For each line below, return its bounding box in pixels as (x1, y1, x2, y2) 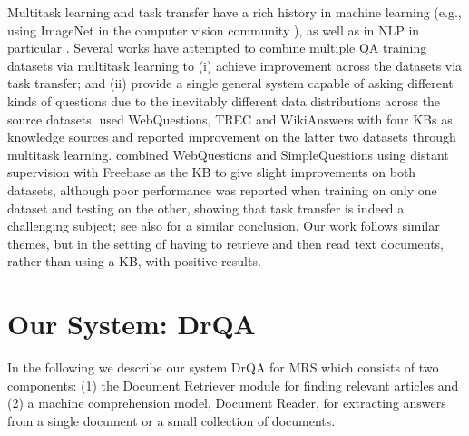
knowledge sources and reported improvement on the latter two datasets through (7, 127, 456, 146)
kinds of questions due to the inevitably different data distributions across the (7, 91, 441, 110)
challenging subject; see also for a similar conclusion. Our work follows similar (7, 216, 440, 235)
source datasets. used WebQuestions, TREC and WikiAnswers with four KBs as (7, 109, 453, 128)
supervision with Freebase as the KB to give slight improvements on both (7, 163, 416, 182)
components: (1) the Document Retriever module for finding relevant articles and (7, 375, 459, 394)
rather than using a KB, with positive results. (7, 252, 261, 271)
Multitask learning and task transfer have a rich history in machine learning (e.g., (7, 3, 462, 21)
